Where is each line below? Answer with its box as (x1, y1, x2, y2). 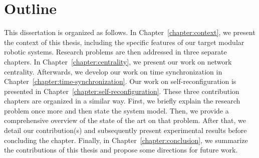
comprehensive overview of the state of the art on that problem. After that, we (4, 115, 246, 125)
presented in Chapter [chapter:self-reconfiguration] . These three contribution (4, 85, 239, 96)
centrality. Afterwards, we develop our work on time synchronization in (4, 66, 222, 76)
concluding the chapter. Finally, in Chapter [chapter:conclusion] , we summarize (4, 134, 248, 145)
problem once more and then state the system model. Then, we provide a (4, 105, 229, 115)
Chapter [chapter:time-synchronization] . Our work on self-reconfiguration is (4, 76, 236, 86)
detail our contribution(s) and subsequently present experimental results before (4, 125, 247, 135)
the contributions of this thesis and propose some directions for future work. (4, 144, 238, 155)
